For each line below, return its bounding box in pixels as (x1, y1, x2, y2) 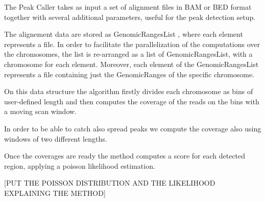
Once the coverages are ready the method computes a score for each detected (4, 150, 246, 161)
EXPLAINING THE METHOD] (4, 187, 106, 198)
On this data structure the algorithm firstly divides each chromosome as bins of (4, 86, 253, 97)
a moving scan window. (4, 106, 77, 117)
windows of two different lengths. (4, 133, 107, 144)
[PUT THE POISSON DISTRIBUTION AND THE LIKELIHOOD (4, 177, 215, 188)
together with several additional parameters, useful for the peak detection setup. (4, 11, 256, 22)
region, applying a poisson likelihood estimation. (4, 160, 155, 171)
